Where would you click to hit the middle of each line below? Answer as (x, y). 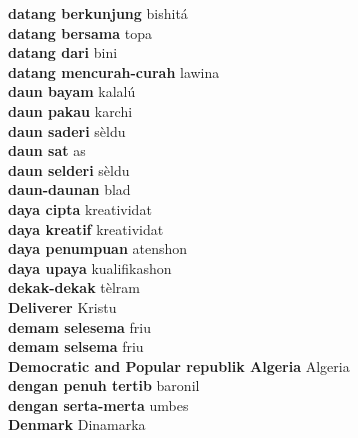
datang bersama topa (80, 32)
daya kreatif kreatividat (86, 228)
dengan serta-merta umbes (98, 404)
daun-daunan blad (69, 189)
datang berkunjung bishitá (98, 13)
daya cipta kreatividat (80, 208)
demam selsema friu (76, 346)
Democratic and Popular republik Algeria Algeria (179, 365)
